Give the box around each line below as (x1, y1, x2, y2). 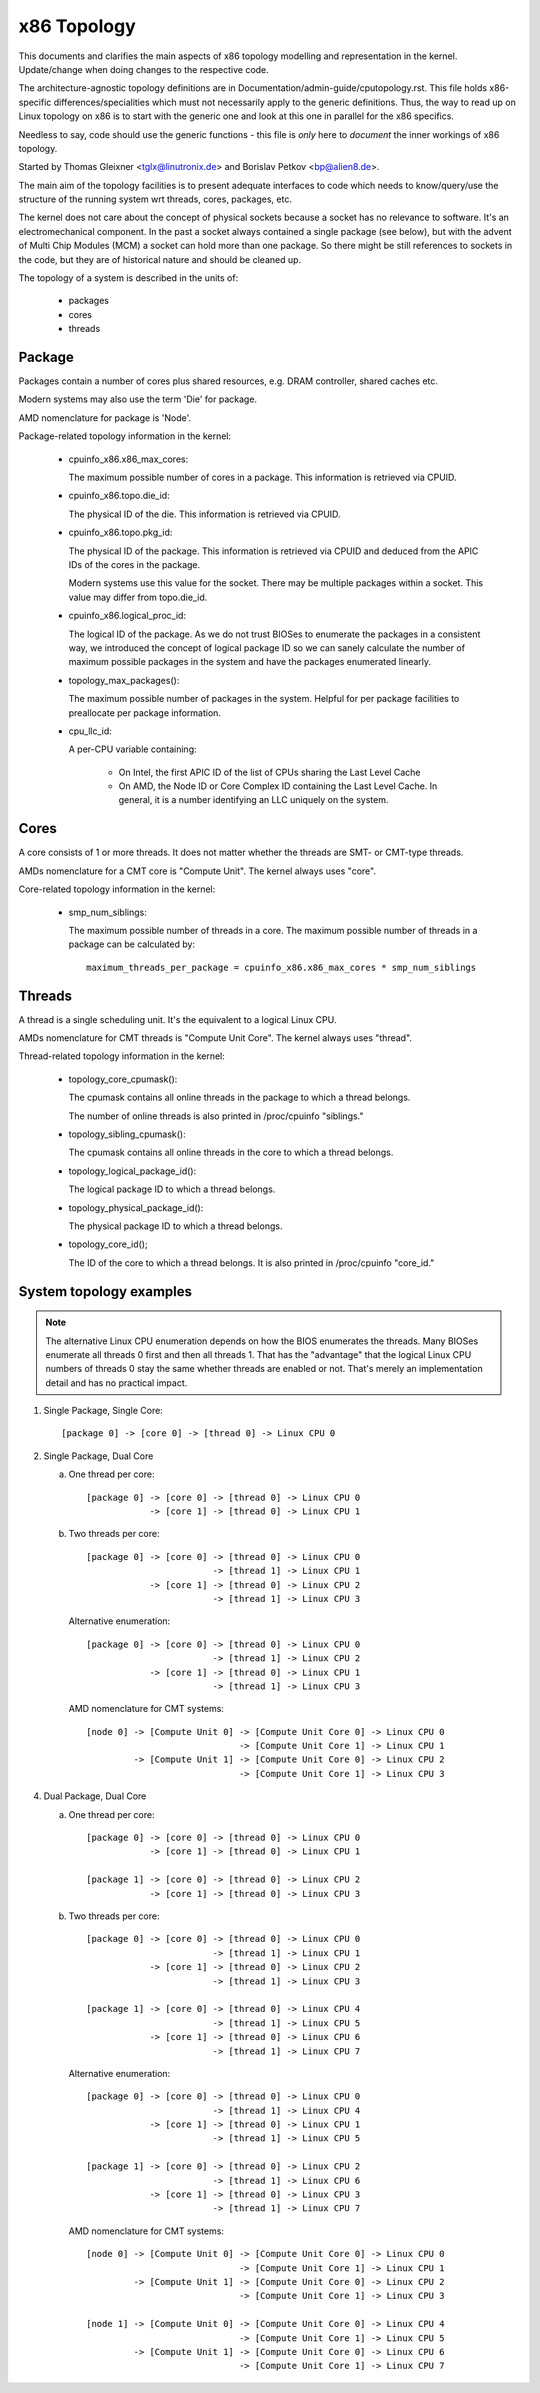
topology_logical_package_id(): (68, 1165, 197, 1177)
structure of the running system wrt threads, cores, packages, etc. (18, 193, 292, 205)
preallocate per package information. (68, 706, 222, 719)
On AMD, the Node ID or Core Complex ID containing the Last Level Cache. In (118, 780, 438, 792)
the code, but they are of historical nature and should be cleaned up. (18, 253, 302, 265)
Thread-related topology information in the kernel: (18, 1050, 225, 1062)
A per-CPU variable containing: (68, 743, 197, 755)
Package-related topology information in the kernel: (18, 430, 232, 442)
